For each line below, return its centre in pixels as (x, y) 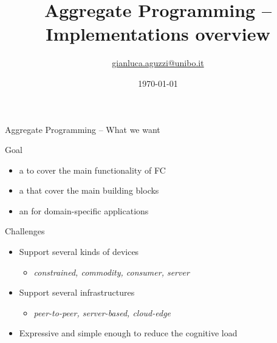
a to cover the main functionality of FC (92, 170)
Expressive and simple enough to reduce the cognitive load (128, 333)
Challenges (25, 231)
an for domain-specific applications (84, 210)
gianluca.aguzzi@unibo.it (158, 63)
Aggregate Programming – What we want (83, 129)
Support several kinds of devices (79, 252)
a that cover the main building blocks (89, 190)
